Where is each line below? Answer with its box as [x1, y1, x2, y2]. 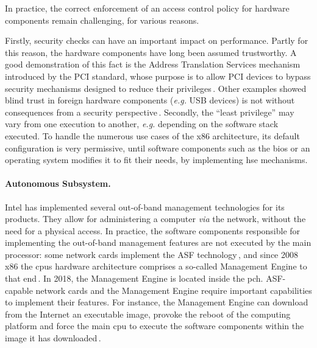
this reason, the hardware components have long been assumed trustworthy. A [5, 46, 297, 58]
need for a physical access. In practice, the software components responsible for [5, 224, 301, 237]
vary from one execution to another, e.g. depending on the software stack [5, 117, 279, 130]
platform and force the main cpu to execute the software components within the [5, 319, 304, 332]
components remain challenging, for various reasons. [5, 13, 199, 26]
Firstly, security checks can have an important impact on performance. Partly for [5, 34, 308, 47]
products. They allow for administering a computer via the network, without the [5, 212, 306, 225]
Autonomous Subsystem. [5, 177, 111, 190]
